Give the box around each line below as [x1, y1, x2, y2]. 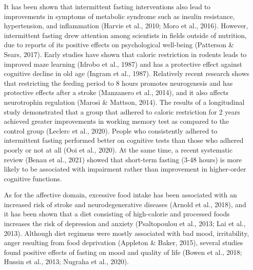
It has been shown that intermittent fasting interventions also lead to [4, 1, 211, 11]
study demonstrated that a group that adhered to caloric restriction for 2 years [4, 106, 240, 116]
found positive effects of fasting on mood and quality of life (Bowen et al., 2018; [4, 247, 242, 257]
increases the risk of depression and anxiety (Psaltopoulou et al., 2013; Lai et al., [4, 218, 246, 229]
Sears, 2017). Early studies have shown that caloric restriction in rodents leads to [4, 49, 247, 59]
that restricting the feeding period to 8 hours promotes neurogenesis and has [4, 77, 233, 88]
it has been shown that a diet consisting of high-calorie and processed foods [4, 209, 230, 219]
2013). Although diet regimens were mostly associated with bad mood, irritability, [4, 228, 249, 238]
